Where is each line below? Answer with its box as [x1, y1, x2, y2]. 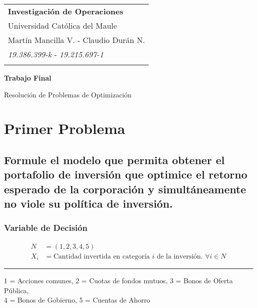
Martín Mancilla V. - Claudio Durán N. [8, 34, 145, 45]
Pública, [4, 285, 29, 295]
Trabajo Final [4, 73, 51, 83]
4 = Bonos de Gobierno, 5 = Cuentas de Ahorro [4, 295, 150, 305]
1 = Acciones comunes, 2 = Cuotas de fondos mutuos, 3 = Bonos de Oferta [4, 275, 233, 286]
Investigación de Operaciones [8, 5, 124, 17]
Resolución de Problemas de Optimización [4, 89, 132, 99]
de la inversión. [157, 253, 203, 260]
